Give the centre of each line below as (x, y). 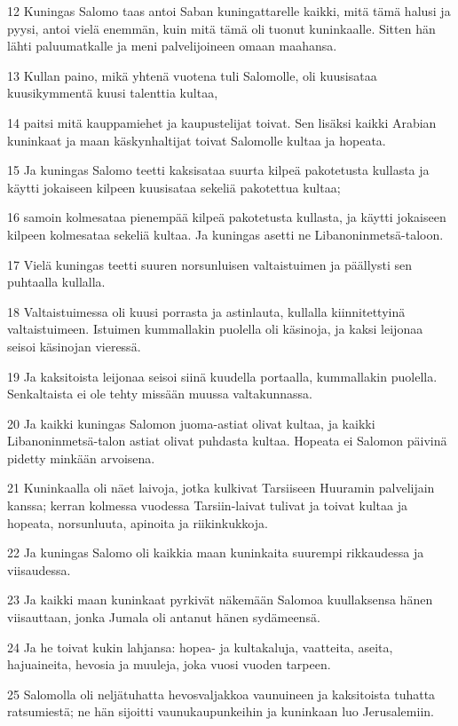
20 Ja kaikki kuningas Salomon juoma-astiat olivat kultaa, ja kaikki (191, 423)
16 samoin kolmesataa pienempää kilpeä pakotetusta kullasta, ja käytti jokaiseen (227, 217)
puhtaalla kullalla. (56, 282)
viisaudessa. (39, 569)
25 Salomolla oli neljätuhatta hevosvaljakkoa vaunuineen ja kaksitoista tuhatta (221, 694)
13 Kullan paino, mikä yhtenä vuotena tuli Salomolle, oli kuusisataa (192, 75)
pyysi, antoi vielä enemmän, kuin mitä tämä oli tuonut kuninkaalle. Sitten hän (221, 28)
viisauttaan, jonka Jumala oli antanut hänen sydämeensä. (164, 617)
